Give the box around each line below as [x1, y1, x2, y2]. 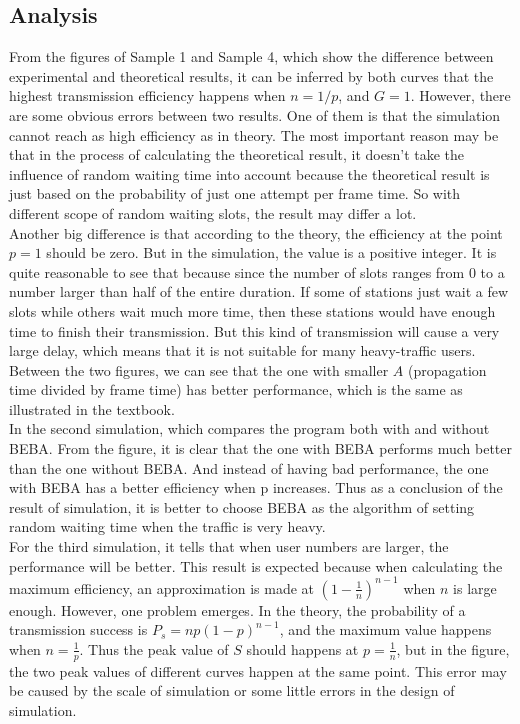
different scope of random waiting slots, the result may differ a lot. [9, 202, 417, 223]
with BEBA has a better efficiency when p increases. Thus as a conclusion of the [9, 477, 503, 498]
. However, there [410, 85, 511, 106]
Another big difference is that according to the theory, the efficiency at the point [9, 222, 503, 243]
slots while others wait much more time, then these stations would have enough [9, 300, 496, 321]
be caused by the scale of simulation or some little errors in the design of [9, 680, 455, 701]
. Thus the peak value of [79, 638, 229, 659]
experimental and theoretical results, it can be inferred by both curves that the [9, 65, 494, 86]
